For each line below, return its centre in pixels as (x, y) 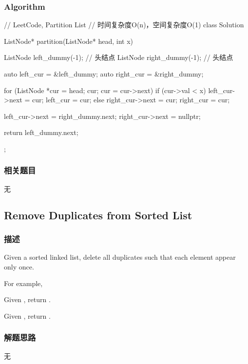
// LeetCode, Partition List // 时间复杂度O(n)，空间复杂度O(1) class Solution (124, 25)
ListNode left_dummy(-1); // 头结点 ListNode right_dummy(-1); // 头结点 (119, 57)
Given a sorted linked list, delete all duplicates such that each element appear (120, 257)
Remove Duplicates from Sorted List (98, 215)
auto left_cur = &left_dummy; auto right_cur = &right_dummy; (104, 74)
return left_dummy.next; (41, 132)
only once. (19, 266)
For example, (23, 283)
